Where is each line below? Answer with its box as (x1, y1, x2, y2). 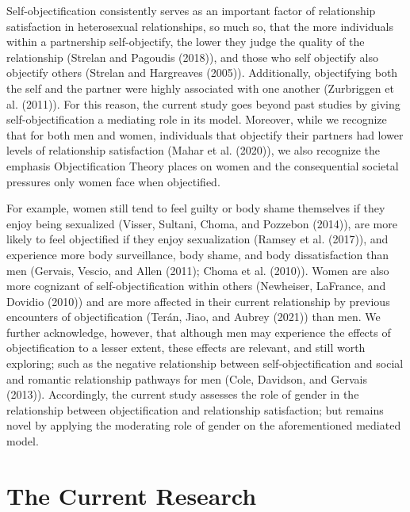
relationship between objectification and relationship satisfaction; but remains (6, 401, 384, 418)
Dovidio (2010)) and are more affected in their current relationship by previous (6, 292, 390, 309)
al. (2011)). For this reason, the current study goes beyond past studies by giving (6, 95, 400, 112)
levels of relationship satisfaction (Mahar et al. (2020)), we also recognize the (6, 142, 381, 159)
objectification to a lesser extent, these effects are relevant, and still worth (6, 339, 366, 356)
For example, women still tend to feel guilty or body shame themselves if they (6, 200, 385, 216)
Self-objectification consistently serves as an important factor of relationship (6, 2, 376, 18)
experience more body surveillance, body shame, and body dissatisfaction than (6, 246, 389, 262)
